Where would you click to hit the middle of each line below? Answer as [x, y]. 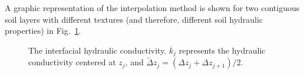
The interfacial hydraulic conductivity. [98, 50]
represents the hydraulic [222, 50]
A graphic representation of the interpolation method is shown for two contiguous [152, 8]
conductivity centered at [72, 62]
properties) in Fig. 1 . [43, 31]
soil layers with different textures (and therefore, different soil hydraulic [134, 19]
